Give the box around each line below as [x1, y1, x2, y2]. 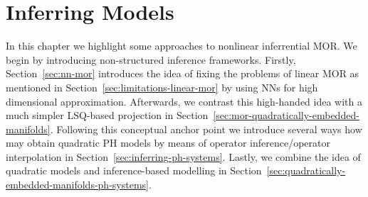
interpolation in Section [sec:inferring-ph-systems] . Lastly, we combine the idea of [6, 149, 361, 164]
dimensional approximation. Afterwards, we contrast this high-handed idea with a [6, 94, 363, 108]
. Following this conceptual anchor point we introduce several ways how [50, 121, 362, 136]
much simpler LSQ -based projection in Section [6, 108, 209, 123]
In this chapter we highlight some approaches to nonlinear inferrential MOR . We [6, 38, 357, 53]
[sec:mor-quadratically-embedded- [213, 108, 359, 123]
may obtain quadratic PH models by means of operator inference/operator [6, 135, 331, 150]
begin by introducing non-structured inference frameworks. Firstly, [6, 52, 296, 67]
